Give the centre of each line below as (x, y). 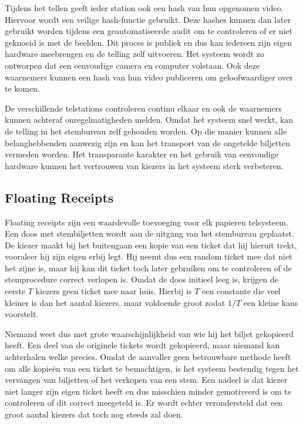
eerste (15, 291)
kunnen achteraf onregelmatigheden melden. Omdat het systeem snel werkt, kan (149, 120)
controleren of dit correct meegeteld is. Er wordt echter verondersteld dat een (144, 403)
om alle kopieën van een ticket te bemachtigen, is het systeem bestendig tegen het (152, 368)
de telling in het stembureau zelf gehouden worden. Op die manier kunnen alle (146, 131)
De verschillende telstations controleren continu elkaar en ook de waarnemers (143, 108)
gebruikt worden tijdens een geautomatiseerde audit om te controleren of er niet (149, 31)
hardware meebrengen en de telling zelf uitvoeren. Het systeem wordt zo (135, 54)
